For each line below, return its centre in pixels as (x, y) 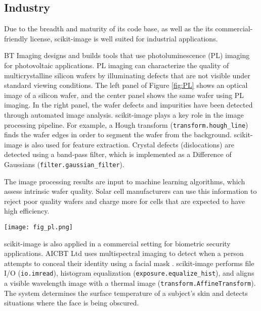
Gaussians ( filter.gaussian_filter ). (64, 164)
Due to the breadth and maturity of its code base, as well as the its (108, 29)
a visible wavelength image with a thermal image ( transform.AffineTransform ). (130, 283)
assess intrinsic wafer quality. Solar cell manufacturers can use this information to (130, 191)
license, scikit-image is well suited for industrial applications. (124, 38)
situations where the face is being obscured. (72, 303)
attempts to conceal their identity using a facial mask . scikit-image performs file (129, 263)
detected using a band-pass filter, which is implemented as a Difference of (118, 154)
